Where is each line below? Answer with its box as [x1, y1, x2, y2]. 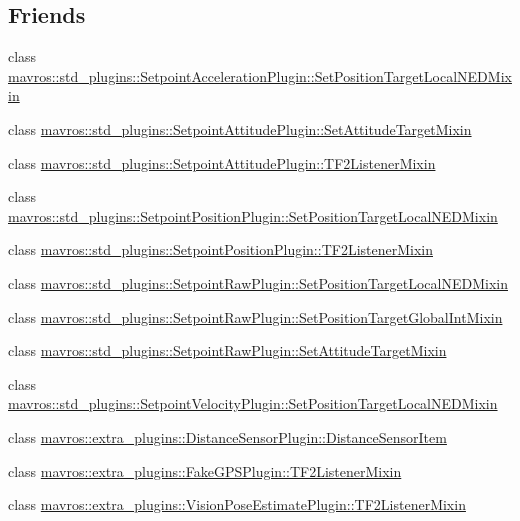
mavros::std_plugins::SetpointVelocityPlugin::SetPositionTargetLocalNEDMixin [8, 393, 498, 414]
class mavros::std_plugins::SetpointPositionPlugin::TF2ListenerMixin [8, 239, 433, 260]
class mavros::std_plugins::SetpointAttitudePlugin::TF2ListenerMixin [8, 152, 436, 173]
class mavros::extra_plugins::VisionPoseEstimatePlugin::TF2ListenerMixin [8, 494, 466, 515]
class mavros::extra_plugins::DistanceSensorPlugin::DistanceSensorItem [8, 426, 447, 447]
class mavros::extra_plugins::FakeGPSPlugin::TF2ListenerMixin [8, 460, 402, 481]
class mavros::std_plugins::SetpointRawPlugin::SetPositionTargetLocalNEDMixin [8, 272, 508, 293]
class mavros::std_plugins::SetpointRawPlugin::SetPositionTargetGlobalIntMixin [8, 306, 503, 327]
